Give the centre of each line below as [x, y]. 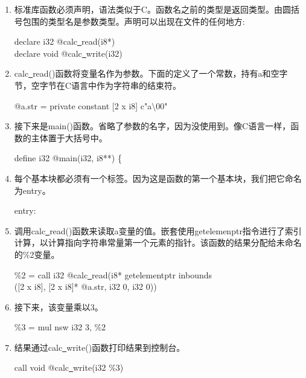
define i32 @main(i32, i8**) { [68, 158]
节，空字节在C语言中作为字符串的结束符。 [97, 85]
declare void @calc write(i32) [68, 53]
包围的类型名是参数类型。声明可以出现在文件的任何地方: [134, 21]
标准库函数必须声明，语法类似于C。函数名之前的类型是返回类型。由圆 [152, 9]
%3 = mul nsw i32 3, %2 [60, 327]
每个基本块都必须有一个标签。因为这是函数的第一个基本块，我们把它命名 [158, 178]
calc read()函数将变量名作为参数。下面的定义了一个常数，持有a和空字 [151, 73]
